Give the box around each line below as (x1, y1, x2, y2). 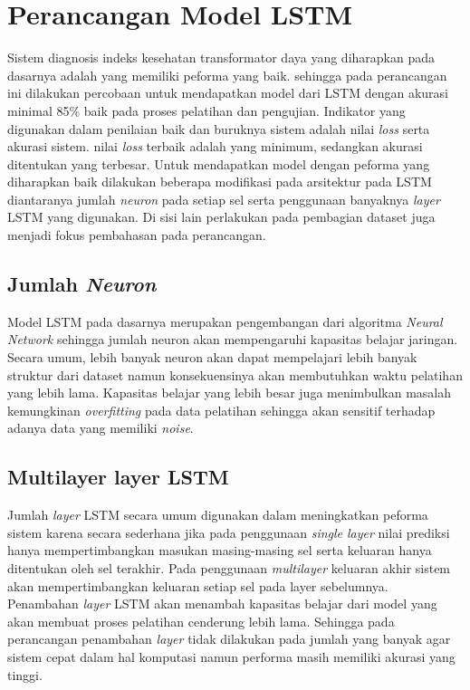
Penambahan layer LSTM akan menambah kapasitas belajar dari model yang (7, 594, 437, 613)
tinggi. (7, 665, 43, 684)
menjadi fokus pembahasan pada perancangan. (7, 225, 266, 244)
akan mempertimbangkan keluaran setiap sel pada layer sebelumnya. (7, 576, 388, 595)
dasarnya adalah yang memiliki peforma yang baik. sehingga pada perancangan (7, 65, 447, 84)
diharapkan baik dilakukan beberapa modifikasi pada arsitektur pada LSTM (7, 172, 432, 191)
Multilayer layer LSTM (7, 463, 229, 491)
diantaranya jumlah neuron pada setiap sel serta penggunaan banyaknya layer (7, 189, 440, 208)
